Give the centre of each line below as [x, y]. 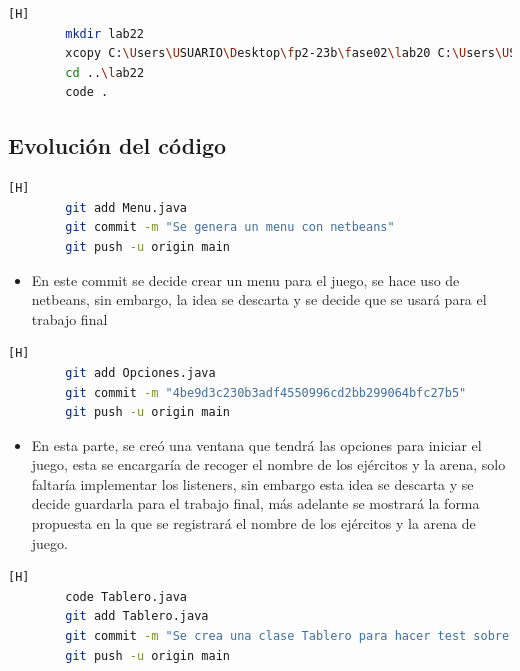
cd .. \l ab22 [105, 72]
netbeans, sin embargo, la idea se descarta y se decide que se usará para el [259, 299]
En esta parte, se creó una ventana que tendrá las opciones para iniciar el [256, 444]
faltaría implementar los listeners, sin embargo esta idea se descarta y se [252, 483]
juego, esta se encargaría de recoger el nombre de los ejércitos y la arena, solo [268, 464]
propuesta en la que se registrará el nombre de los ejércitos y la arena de [253, 523]
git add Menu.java [126, 207]
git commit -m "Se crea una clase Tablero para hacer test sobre [287, 636]
